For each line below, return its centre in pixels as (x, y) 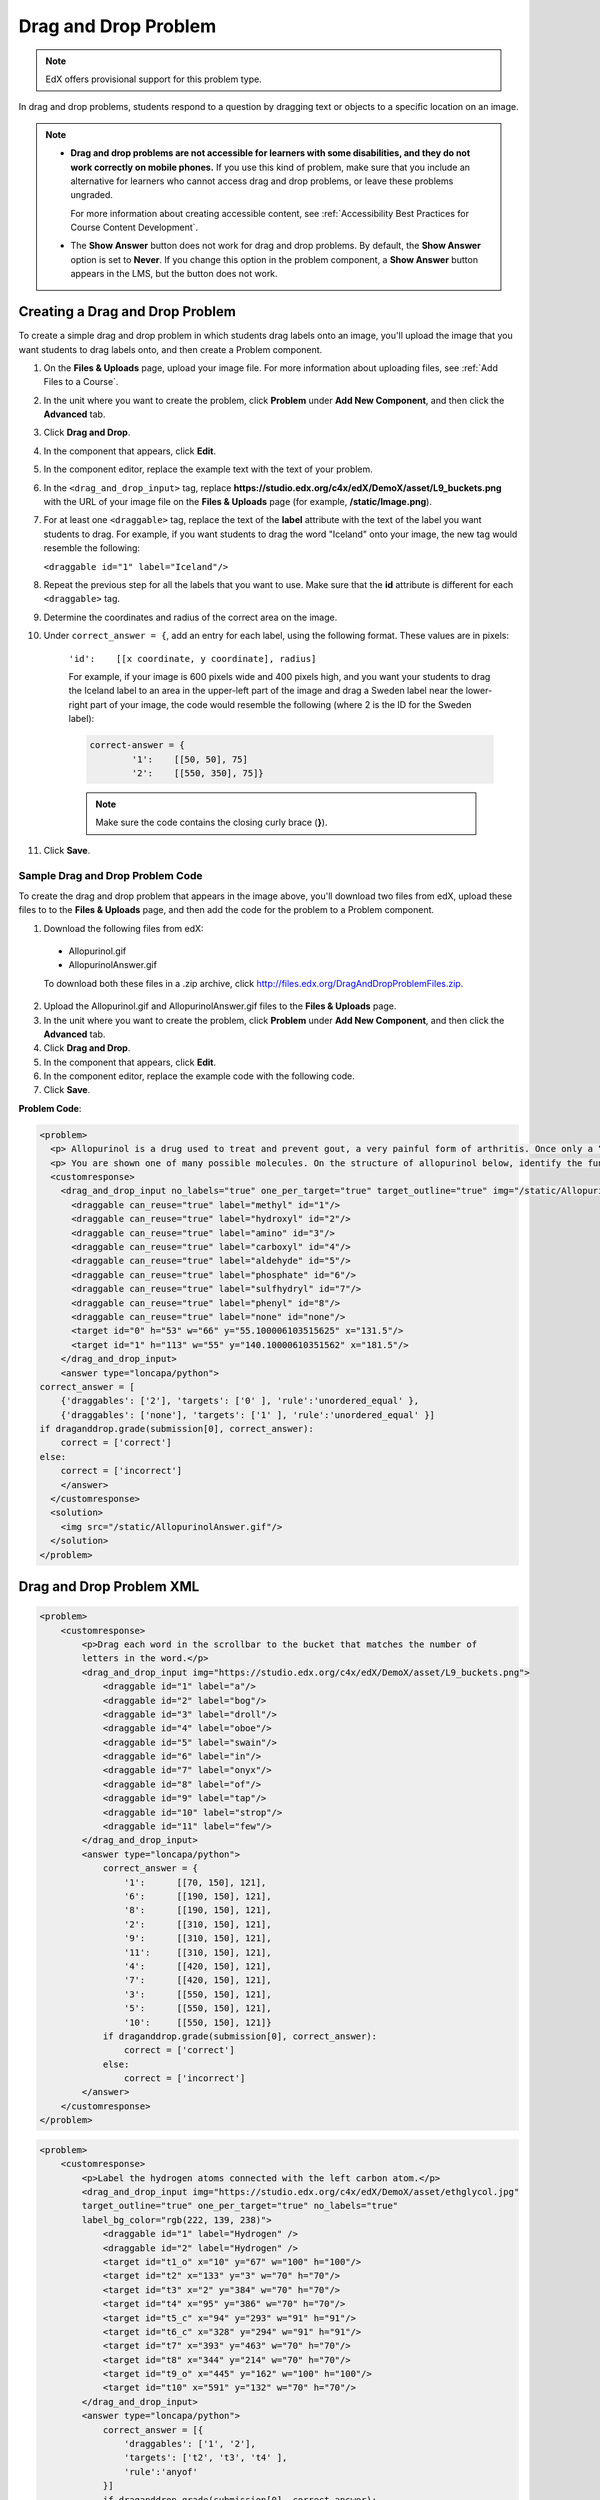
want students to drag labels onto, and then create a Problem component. (170, 349)
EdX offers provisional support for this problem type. (153, 79)
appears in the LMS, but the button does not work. (174, 274)
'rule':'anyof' (161, 2471)
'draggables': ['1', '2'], (190, 2444)
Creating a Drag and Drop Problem (127, 311)
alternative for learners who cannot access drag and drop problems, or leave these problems (262, 181)
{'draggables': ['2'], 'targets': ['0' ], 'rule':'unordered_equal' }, (240, 1401)
